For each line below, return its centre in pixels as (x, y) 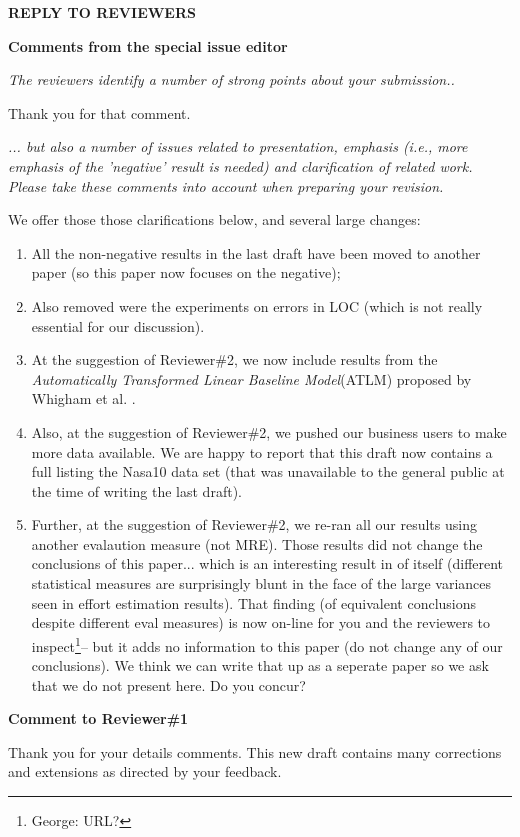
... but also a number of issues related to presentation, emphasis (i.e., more (238, 146)
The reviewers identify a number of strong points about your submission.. (231, 79)
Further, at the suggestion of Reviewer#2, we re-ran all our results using (254, 524)
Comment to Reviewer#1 (98, 718)
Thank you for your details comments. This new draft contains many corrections (255, 751)
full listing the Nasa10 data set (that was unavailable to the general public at (268, 471)
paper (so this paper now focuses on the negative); (186, 272)
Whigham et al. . (83, 398)
